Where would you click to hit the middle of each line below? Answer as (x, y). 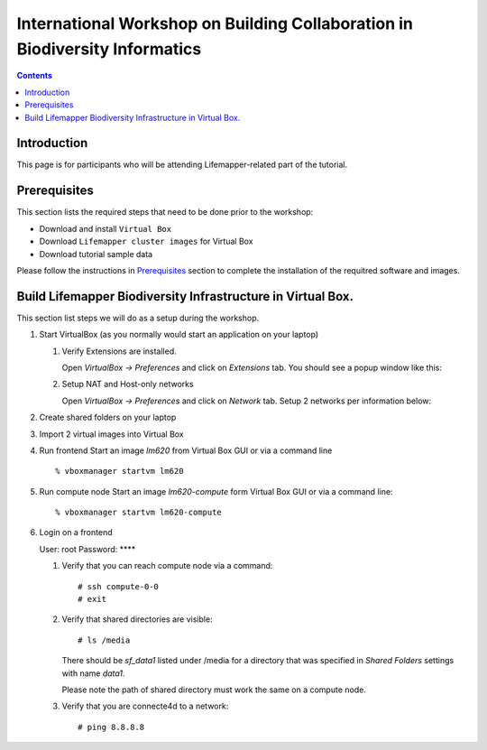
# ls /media (104, 640)
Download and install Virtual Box (105, 228)
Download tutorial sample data (96, 254)
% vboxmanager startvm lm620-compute (139, 513)
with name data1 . (93, 673)
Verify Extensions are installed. (119, 351)
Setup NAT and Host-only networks (128, 384)
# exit (92, 599)
